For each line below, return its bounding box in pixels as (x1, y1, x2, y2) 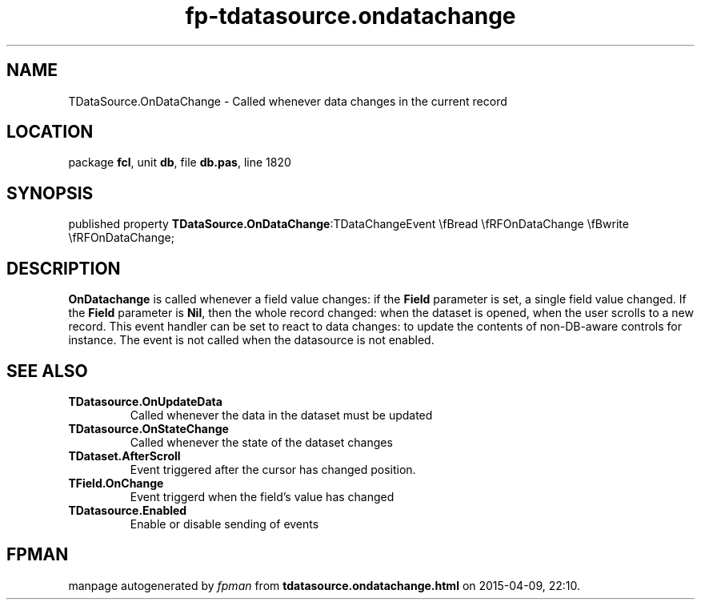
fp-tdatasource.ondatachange (185, 2, 516, 30)
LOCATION (6, 122, 94, 142)
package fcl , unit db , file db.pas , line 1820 (68, 155, 291, 170)
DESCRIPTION (6, 258, 121, 279)
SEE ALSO (6, 360, 88, 381)
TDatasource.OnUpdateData (68, 394, 222, 408)
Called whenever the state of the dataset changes (130, 435, 393, 449)
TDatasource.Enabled (68, 503, 187, 517)
